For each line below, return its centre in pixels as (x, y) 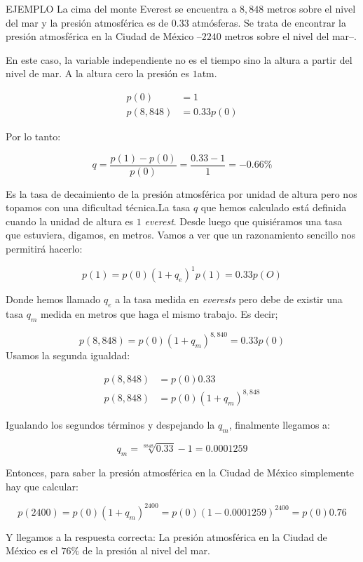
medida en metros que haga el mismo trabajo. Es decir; (159, 313)
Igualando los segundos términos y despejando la (110, 425)
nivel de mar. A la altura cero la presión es (98, 73)
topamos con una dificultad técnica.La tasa (98, 207)
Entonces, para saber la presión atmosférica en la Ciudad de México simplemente (180, 473)
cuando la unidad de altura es (70, 221)
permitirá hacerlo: (44, 249)
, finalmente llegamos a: (279, 425)
